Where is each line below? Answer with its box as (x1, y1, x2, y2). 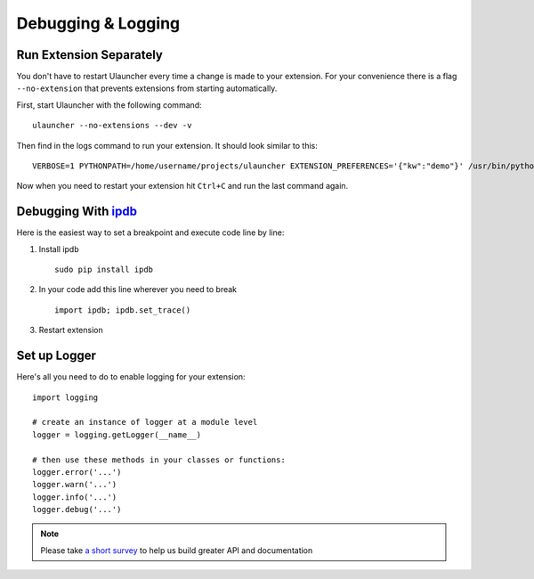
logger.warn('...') (32, 479, 117, 490)
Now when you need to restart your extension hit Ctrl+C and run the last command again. (16, 181, 349, 192)
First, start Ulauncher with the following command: (16, 99, 202, 110)
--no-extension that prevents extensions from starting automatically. (16, 83, 278, 94)
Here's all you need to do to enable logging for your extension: (16, 371, 246, 382)
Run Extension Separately (16, 47, 164, 62)
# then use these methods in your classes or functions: (32, 454, 287, 465)
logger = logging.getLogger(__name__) (32, 429, 202, 440)
